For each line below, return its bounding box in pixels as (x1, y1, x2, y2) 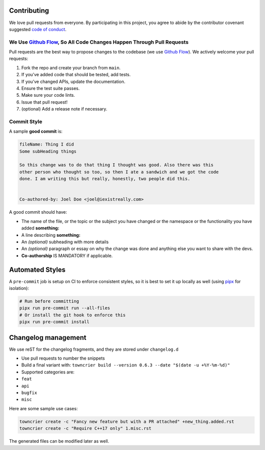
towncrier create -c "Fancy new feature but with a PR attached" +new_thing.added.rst (19, 419, 235, 424)
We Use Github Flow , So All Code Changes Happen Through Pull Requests (9, 38, 189, 45)
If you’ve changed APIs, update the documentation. (21, 79, 126, 84)
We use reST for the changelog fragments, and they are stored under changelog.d (9, 346, 179, 352)
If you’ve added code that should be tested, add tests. (21, 72, 131, 78)
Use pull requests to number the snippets (21, 355, 105, 361)
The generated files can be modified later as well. (9, 438, 109, 444)
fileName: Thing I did (19, 141, 74, 147)
